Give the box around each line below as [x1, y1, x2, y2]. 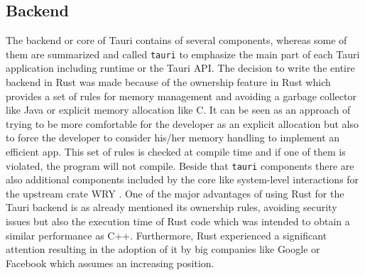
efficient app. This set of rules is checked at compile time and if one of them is [6, 144, 346, 159]
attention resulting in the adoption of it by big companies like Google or [6, 242, 320, 257]
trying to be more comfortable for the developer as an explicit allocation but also [6, 116, 359, 131]
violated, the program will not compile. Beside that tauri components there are [6, 158, 354, 173]
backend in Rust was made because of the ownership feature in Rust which [6, 75, 331, 90]
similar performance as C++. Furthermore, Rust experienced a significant [6, 227, 327, 242]
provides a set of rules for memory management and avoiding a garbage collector [6, 88, 356, 103]
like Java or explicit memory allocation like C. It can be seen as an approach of [6, 102, 351, 117]
